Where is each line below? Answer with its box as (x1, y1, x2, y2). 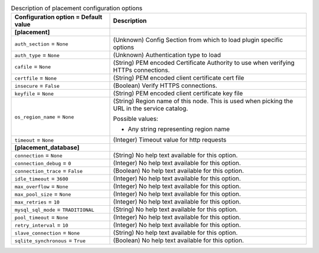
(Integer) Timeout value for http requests (113, 136, 227, 144)
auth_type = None (14, 51, 60, 59)
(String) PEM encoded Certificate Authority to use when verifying (113, 59, 295, 67)
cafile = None (14, 63, 51, 71)
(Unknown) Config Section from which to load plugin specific (113, 36, 284, 44)
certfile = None (14, 74, 57, 82)
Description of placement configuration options (11, 4, 143, 12)
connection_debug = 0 (14, 159, 71, 167)
